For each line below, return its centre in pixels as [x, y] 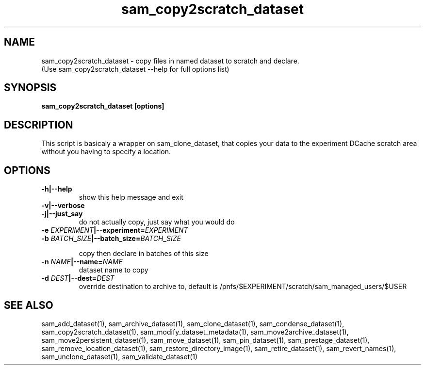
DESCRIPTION [39, 125]
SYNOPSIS [30, 88]
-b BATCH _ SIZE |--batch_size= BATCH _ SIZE [111, 239]
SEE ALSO [29, 305]
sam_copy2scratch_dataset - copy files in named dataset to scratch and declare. [170, 61]
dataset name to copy [114, 270]
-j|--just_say [62, 214]
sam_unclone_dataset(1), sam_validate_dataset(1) [120, 356]
